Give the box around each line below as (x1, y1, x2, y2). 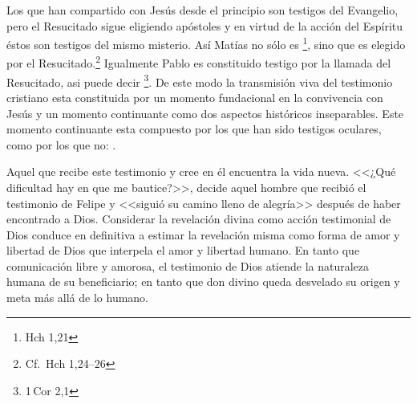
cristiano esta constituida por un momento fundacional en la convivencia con (6, 88, 383, 105)
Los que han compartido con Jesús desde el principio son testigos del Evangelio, (6, 2, 399, 18)
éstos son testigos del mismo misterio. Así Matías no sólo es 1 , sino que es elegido (6, 34, 406, 52)
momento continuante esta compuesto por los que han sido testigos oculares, (6, 120, 382, 137)
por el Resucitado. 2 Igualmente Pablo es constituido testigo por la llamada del (6, 52, 391, 71)
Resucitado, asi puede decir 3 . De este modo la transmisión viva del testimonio (6, 71, 393, 90)
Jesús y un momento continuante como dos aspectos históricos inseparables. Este (6, 104, 404, 121)
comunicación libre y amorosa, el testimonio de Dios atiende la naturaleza (6, 257, 370, 274)
